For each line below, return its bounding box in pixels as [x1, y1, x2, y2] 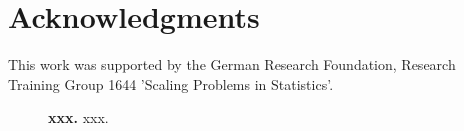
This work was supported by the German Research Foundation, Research [8, 54, 456, 75]
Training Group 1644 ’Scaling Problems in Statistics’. [8, 73, 334, 94]
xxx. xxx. [48, 107, 109, 128]
